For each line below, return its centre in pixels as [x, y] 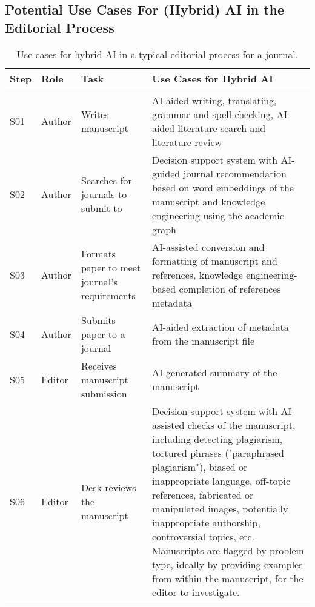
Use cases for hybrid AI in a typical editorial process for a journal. [157, 54]
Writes [95, 114]
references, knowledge [197, 274]
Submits [98, 320]
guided [166, 173]
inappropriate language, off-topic [221, 480]
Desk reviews [108, 488]
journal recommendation [235, 173]
